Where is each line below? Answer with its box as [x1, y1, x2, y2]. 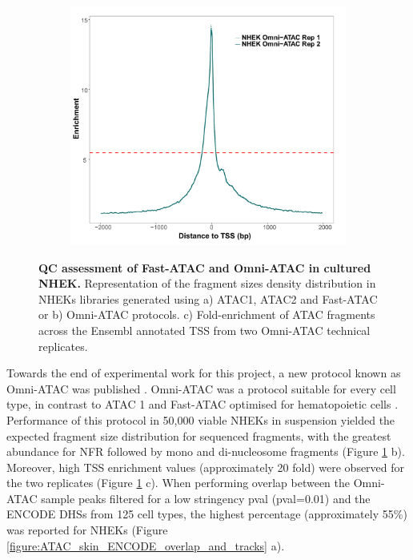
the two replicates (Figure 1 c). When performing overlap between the [6, 474, 351, 491]
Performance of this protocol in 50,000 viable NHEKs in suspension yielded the [6, 411, 395, 428]
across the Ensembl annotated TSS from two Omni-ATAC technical [38, 321, 371, 338]
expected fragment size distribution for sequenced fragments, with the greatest [6, 427, 391, 444]
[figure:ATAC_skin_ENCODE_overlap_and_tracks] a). [6, 537, 285, 554]
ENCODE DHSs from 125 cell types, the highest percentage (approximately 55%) [6, 506, 407, 522]
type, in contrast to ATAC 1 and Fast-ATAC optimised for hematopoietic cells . [6, 396, 399, 413]
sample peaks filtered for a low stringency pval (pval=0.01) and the [41, 489, 371, 506]
